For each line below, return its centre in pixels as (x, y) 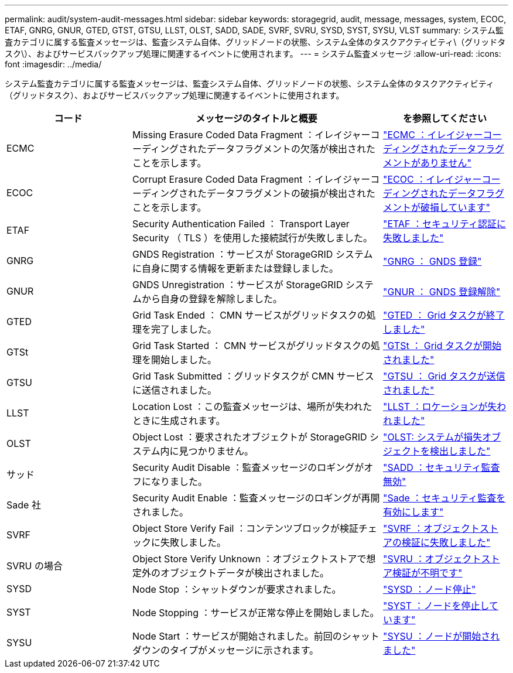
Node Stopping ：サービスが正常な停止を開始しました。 (256, 613)
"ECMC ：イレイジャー (433, 135)
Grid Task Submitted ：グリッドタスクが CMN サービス (253, 376)
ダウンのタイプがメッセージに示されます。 (226, 650)
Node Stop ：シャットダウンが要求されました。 (237, 589)
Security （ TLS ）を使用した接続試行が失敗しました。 (252, 238)
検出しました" (460, 451)
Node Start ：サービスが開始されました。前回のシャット (256, 636)
